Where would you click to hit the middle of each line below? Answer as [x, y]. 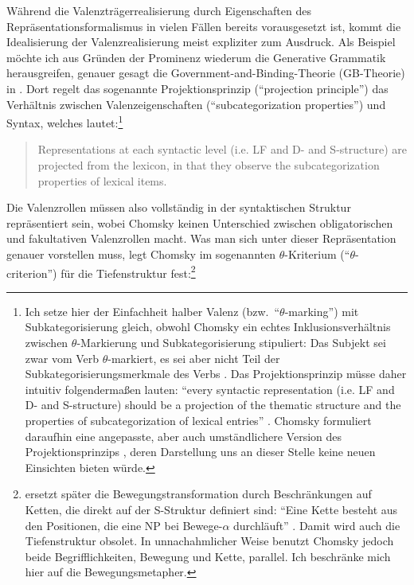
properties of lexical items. [102, 180]
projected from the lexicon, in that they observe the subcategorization [209, 165]
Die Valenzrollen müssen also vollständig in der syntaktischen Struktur [179, 207]
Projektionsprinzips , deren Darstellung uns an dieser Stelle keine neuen [200, 452]
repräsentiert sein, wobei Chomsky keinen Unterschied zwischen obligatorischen [200, 222]
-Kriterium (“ [317, 253]
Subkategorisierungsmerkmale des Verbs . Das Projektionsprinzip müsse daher [216, 374]
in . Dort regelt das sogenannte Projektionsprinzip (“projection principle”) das [197, 88]
